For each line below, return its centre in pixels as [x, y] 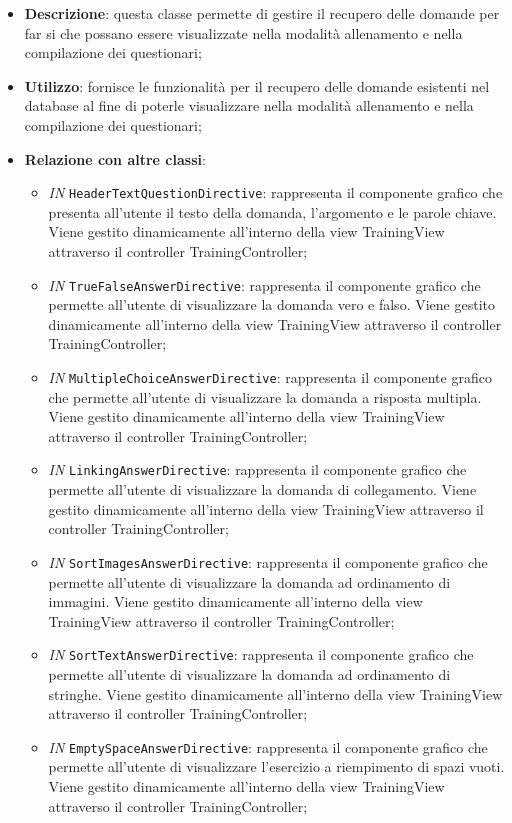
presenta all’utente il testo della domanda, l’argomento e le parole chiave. [272, 211]
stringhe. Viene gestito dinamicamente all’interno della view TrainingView [275, 693]
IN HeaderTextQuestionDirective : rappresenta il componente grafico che [275, 192]
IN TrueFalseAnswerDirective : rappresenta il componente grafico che [264, 284]
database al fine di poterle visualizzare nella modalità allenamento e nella [249, 105]
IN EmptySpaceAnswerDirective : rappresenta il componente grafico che [268, 746]
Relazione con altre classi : [115, 158]
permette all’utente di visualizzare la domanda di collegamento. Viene [262, 489]
